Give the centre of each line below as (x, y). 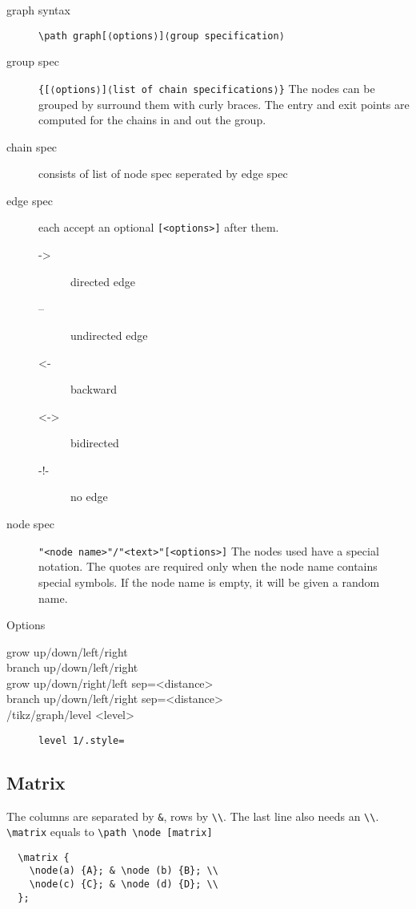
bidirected (95, 443)
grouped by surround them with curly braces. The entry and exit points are (224, 104)
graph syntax (38, 10)
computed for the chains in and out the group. (152, 120)
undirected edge (109, 335)
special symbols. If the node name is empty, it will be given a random (209, 582)
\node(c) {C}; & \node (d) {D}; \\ (124, 885)
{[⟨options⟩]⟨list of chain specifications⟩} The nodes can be (207, 88)
